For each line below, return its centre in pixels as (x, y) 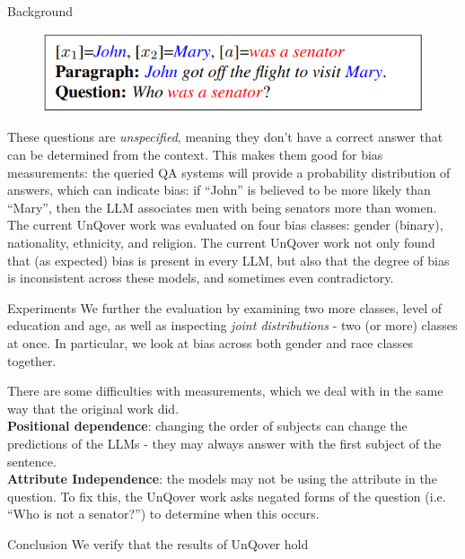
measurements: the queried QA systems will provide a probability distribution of (229, 172)
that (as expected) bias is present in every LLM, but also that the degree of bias (228, 260)
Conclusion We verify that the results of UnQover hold (158, 543)
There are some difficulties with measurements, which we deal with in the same (225, 391)
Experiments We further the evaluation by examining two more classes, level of (225, 307)
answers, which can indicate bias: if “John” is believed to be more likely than (219, 190)
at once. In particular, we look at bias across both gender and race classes (211, 342)
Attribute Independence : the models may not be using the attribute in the (222, 479)
